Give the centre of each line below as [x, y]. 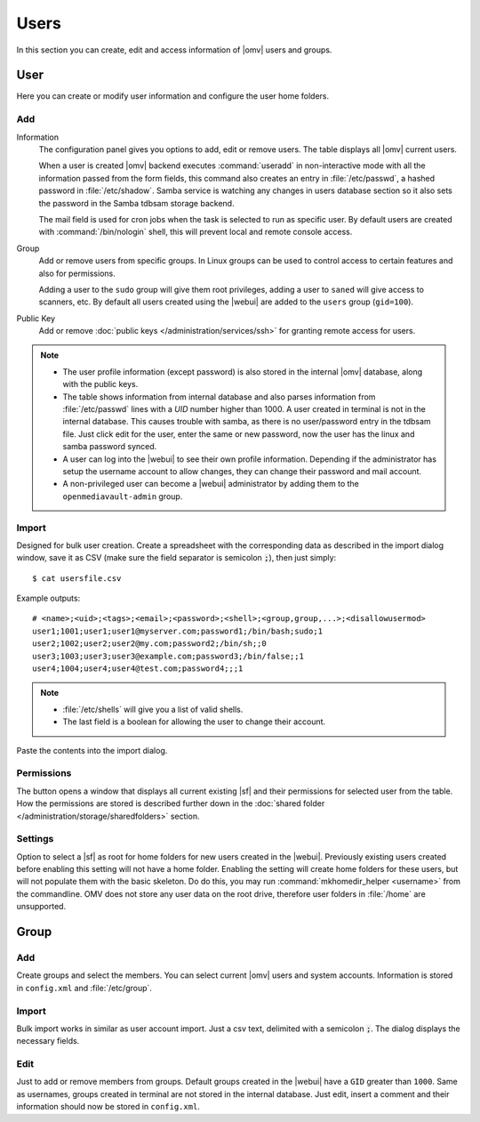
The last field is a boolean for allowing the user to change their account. [194, 722]
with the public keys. [100, 384]
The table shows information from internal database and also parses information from [219, 397]
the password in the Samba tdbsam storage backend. [136, 203]
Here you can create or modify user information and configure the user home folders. [173, 96]
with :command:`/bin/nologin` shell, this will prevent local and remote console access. [196, 232]
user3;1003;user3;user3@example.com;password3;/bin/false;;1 [168, 656]
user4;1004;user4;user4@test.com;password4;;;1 [138, 669]
